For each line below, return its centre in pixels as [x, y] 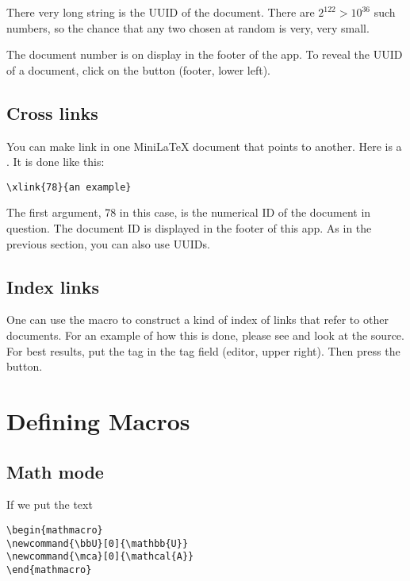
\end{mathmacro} [49, 569]
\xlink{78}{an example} [69, 187]
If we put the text [50, 504]
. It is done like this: [56, 162]
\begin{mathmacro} [55, 530]
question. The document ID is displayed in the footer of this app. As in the [189, 228]
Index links [53, 286]
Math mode [55, 471]
